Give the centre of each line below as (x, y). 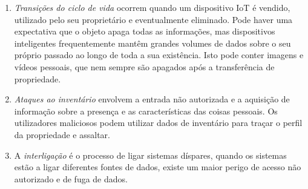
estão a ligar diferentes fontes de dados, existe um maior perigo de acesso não (158, 167)
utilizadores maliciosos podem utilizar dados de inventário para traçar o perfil (158, 123)
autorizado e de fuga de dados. (71, 178)
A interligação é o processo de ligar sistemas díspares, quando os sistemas (150, 155)
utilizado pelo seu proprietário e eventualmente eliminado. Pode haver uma (153, 19)
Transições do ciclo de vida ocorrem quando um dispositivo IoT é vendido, (152, 7)
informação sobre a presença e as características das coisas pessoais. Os (146, 111)
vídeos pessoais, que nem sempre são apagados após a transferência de (144, 66)
